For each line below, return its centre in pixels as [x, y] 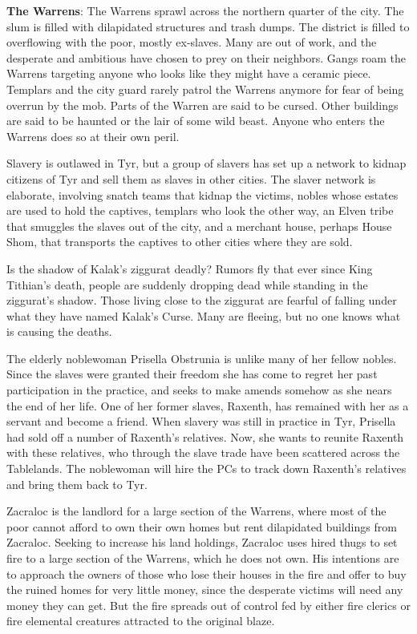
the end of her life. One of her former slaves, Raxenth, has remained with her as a [208, 405]
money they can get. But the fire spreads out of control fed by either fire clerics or [208, 605]
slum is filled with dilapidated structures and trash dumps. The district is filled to [208, 26]
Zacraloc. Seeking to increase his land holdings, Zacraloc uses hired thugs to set [202, 542]
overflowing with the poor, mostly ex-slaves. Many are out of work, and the [192, 42]
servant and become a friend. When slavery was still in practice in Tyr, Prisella [201, 421]
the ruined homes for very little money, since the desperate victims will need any [205, 590]
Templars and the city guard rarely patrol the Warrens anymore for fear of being [205, 89]
